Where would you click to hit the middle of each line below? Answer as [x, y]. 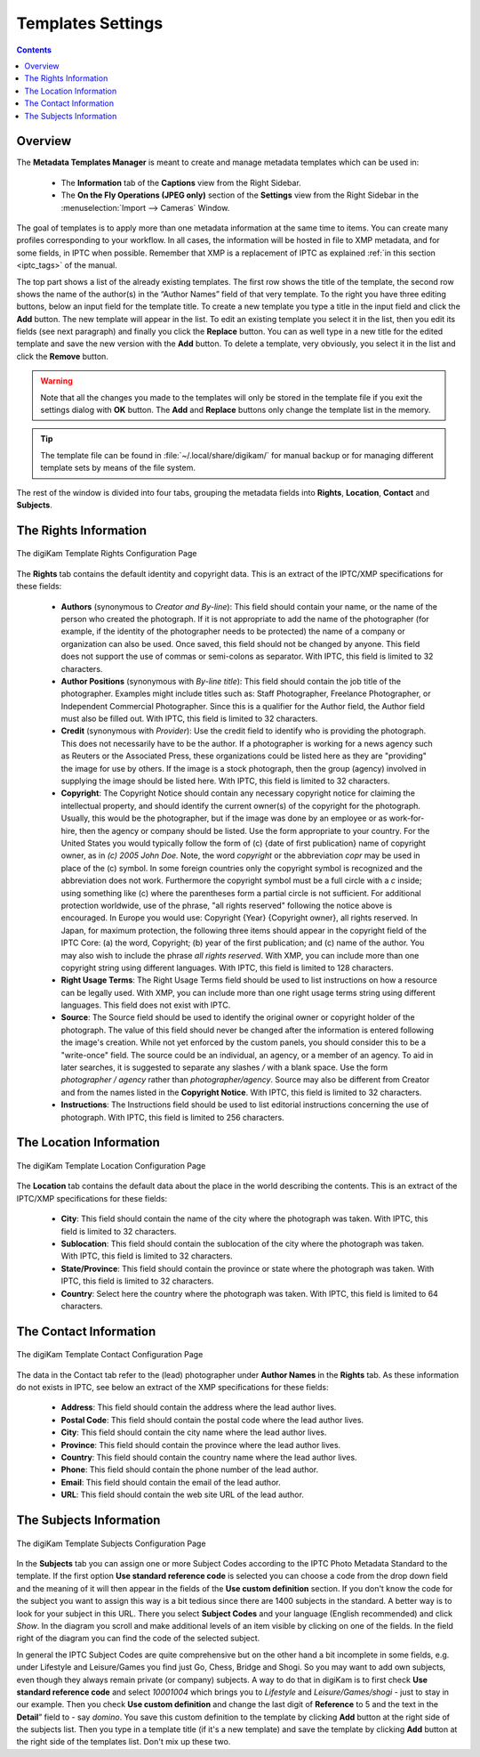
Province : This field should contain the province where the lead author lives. [201, 1445]
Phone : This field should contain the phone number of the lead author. [190, 1470]
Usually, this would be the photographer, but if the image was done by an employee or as [224, 818]
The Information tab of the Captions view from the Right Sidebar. [181, 182]
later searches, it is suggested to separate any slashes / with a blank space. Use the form [224, 1067]
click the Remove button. [62, 356]
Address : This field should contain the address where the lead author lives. [199, 1407]
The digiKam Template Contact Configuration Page [110, 1355]
